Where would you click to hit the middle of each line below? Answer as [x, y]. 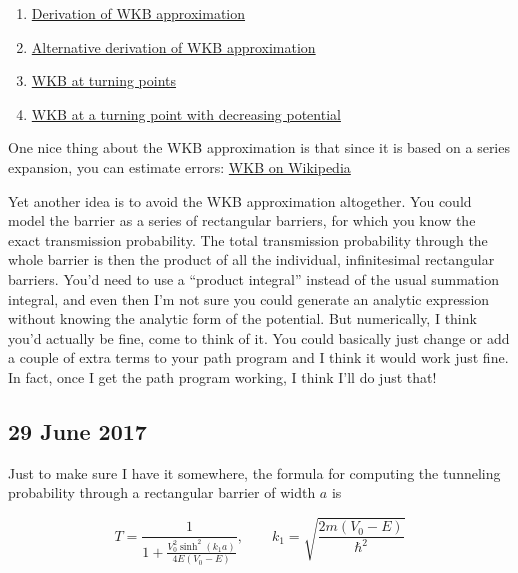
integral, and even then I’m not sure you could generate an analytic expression [249, 298]
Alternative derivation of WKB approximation [173, 46]
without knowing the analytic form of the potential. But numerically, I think [242, 318]
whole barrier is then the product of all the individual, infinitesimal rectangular [251, 259]
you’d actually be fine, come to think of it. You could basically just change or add [259, 337]
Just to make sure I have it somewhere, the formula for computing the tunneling [254, 472]
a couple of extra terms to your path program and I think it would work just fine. [258, 357]
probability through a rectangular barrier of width [162, 492]
